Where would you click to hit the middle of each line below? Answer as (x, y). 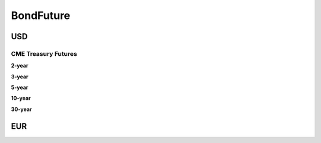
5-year (20, 88)
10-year (21, 98)
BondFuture (41, 15)
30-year (21, 109)
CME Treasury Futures (44, 53)
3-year (20, 77)
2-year (20, 66)
